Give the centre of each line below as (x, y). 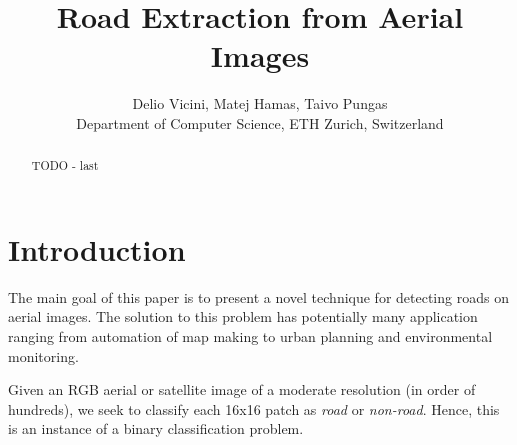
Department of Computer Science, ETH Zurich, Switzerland (260, 122)
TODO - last (65, 165)
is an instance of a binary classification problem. (156, 428)
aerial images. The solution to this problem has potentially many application (243, 316)
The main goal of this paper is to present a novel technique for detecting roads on (258, 296)
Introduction (97, 248)
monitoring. (43, 355)
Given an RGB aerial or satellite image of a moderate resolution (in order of (242, 389)
